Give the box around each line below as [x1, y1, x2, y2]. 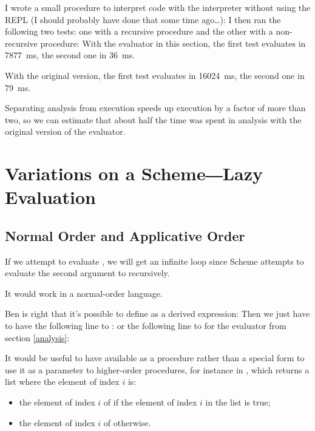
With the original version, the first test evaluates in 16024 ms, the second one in [5, 69, 305, 81]
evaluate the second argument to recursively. [5, 266, 170, 279]
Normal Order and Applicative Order [5, 226, 245, 245]
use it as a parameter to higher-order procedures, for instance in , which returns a [5, 363, 310, 376]
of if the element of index [103, 396, 197, 409]
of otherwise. [103, 416, 151, 429]
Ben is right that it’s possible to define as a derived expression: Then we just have [5, 307, 310, 320]
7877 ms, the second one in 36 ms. [5, 49, 135, 61]
